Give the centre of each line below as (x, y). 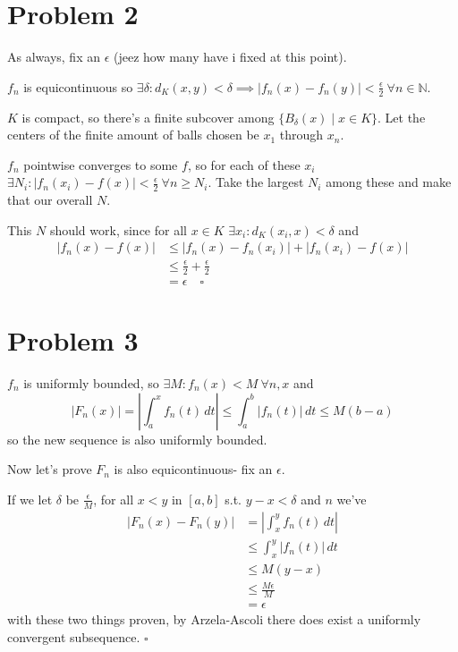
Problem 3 (73, 339)
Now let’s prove (50, 469)
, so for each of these (244, 164)
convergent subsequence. (74, 636)
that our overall (50, 200)
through (301, 135)
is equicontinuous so (78, 86)
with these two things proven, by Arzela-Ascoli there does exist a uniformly (214, 619)
